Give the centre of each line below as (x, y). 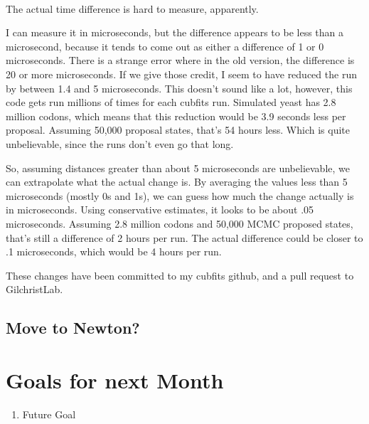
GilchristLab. (34, 289)
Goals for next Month (115, 380)
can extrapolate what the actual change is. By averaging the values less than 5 (177, 182)
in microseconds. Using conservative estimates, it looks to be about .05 (160, 210)
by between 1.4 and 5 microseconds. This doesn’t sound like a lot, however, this (179, 88)
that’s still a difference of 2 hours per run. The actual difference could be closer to (184, 237)
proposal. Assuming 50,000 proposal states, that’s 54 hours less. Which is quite (178, 130)
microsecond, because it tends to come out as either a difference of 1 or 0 (165, 46)
